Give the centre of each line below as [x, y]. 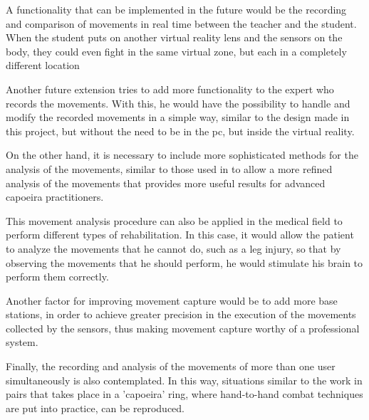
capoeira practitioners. [55, 197]
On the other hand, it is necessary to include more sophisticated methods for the [182, 155]
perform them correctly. [57, 277]
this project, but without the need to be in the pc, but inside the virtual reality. [180, 131]
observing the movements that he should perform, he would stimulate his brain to [184, 262]
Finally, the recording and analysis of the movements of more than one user [171, 366]
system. [22, 342]
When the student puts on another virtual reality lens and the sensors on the [174, 37]
